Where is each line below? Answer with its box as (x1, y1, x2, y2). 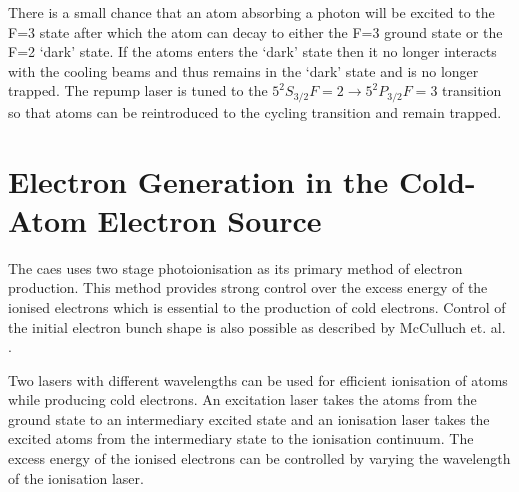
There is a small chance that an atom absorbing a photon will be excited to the (8, 2, 495, 22)
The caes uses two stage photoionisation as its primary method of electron (8, 257, 463, 278)
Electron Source (97, 199, 322, 240)
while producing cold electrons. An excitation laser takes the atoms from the (8, 389, 477, 410)
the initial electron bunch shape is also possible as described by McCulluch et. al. (8, 316, 506, 337)
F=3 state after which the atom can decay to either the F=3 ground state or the (8, 21, 503, 42)
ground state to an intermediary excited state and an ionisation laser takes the (8, 408, 490, 429)
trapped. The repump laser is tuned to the (8, 80, 268, 101)
